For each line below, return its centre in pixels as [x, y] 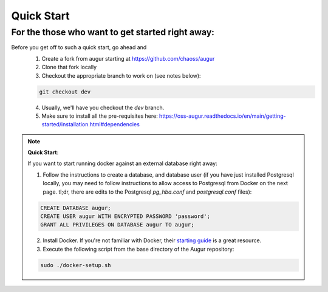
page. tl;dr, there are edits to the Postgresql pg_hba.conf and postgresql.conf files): [147, 192]
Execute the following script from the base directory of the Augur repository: [138, 249]
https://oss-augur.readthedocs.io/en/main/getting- [223, 116]
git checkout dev [65, 92]
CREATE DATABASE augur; [76, 208]
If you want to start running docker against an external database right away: [123, 163]
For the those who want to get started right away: [113, 32]
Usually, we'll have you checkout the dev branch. [103, 107]
